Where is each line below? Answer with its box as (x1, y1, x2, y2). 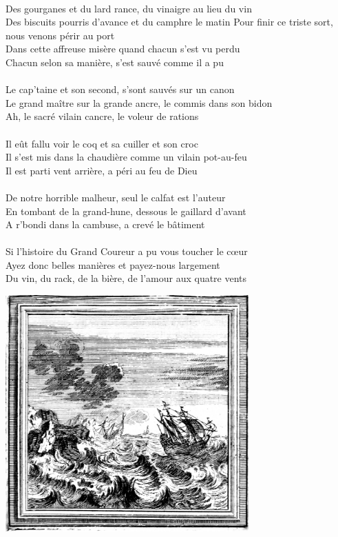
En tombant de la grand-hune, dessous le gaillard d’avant (6, 203, 246, 218)
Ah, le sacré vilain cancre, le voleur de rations (6, 109, 199, 123)
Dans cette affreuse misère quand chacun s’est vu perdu (6, 41, 240, 56)
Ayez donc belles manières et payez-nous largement (6, 257, 220, 272)
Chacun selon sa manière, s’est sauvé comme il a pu (6, 54, 224, 69)
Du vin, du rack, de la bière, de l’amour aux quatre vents (6, 271, 247, 285)
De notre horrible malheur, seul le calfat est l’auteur (6, 190, 226, 204)
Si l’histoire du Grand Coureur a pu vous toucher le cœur (6, 244, 248, 259)
